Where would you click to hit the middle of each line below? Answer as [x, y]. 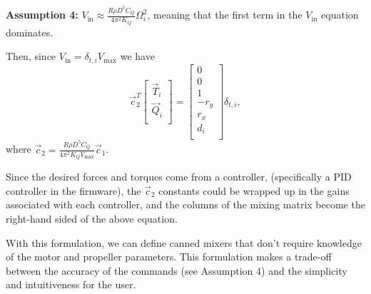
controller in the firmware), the [73, 190]
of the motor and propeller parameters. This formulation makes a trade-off [169, 257]
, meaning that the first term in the [225, 15]
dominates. [30, 32]
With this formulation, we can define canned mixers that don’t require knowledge [184, 242]
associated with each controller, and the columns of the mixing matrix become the [185, 204]
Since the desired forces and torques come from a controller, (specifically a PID [179, 177]
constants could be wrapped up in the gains [254, 190]
